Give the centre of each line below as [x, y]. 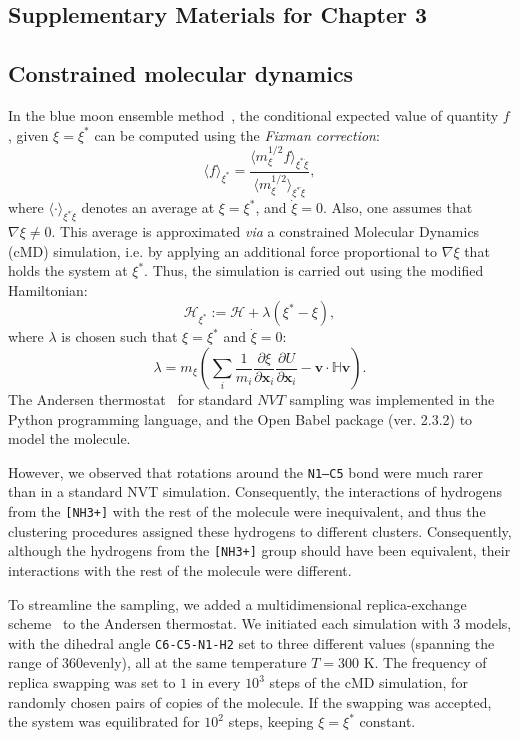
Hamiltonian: [48, 289]
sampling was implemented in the [392, 399]
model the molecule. [69, 438]
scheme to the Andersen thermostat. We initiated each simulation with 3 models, [260, 623]
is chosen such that [119, 336]
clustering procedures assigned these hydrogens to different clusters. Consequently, [260, 530]
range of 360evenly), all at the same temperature [157, 662]
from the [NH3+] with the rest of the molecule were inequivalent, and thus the [247, 511]
